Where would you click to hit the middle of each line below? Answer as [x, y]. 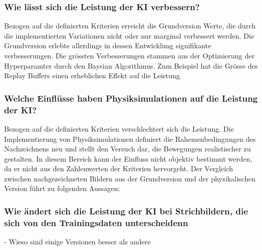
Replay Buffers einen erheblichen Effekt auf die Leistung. [93, 75]
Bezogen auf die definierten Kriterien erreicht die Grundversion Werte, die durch [130, 26]
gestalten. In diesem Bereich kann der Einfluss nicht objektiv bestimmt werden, [128, 158]
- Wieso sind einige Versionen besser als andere [77, 242]
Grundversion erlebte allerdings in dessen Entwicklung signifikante [108, 45]
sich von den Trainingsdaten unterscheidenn [96, 222]
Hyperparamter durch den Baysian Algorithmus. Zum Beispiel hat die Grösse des [131, 65]
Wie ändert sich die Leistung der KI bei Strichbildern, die [126, 211]
